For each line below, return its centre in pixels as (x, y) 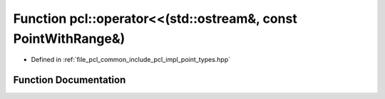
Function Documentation (70, 80)
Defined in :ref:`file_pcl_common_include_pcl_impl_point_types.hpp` (131, 60)
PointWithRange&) (69, 38)
